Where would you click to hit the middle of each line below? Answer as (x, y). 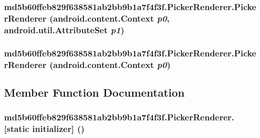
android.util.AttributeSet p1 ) (64, 29)
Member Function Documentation (95, 92)
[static (17, 129)
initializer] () (59, 129)
